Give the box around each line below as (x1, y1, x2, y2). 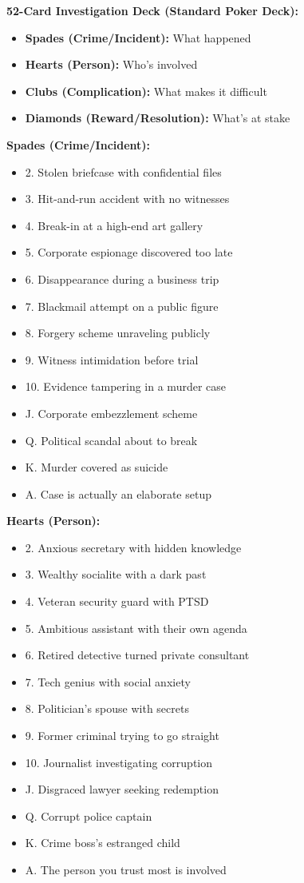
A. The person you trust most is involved (25, 861, 227, 877)
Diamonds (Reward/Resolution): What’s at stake (25, 109, 290, 126)
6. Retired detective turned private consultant (25, 646, 250, 663)
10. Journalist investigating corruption (25, 754, 213, 770)
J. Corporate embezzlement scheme (25, 404, 198, 421)
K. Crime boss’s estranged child (25, 834, 180, 851)
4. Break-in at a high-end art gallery (25, 217, 203, 233)
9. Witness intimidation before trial (25, 351, 199, 368)
